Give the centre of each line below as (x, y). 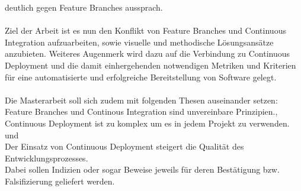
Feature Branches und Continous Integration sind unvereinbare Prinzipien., (141, 111)
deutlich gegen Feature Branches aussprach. (84, 7)
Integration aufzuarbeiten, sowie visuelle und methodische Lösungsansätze (139, 42)
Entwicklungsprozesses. (47, 158)
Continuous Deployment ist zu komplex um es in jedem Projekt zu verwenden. (147, 123)
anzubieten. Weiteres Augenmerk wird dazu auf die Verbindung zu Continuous (148, 54)
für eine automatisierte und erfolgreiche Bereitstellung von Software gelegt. (141, 77)
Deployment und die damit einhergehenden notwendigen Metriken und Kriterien (150, 65)
